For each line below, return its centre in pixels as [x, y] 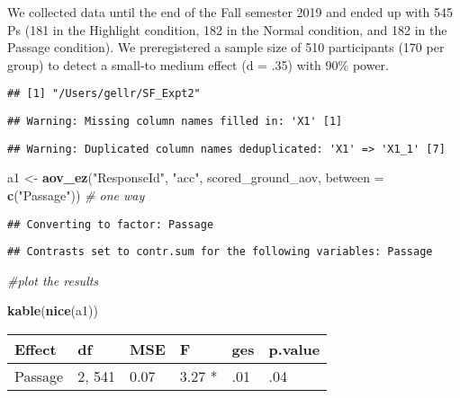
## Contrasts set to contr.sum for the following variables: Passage [220, 252]
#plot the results [53, 280]
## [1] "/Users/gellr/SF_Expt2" [104, 94]
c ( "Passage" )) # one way [76, 195]
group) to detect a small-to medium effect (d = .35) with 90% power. [198, 64]
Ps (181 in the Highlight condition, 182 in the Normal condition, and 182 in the [227, 29]
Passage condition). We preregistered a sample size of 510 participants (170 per [226, 47]
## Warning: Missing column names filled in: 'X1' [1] [175, 122]
